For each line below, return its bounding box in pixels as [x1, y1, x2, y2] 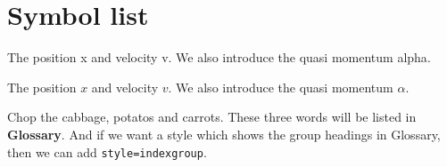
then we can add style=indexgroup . [7, 142, 207, 161]
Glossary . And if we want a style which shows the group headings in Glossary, [7, 124, 441, 143]
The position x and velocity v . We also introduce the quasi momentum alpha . [7, 48, 431, 67]
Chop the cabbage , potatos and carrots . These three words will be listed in [7, 107, 417, 126]
